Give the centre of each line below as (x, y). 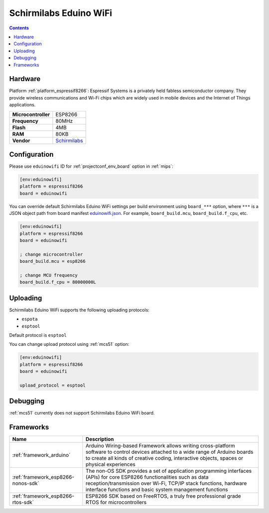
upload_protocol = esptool (53, 385)
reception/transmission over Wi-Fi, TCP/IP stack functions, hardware (166, 484)
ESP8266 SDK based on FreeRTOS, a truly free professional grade (163, 496)
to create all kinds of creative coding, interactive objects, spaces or (164, 458)
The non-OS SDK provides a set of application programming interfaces (168, 471)
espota (30, 319)
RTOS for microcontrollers (116, 503)
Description (100, 439)
